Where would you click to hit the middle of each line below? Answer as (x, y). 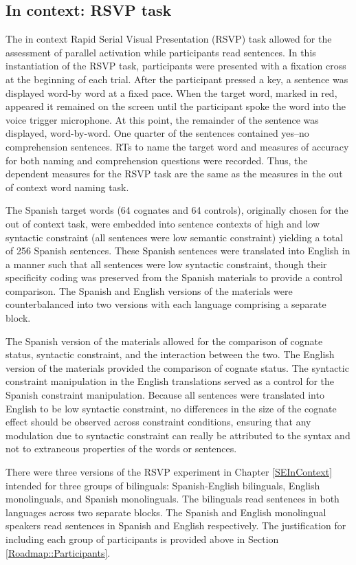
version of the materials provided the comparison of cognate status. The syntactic (177, 367)
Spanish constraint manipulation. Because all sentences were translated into (165, 395)
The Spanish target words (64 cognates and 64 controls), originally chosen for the (177, 210)
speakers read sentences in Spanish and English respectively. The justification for (176, 525)
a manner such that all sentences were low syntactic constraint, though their (166, 264)
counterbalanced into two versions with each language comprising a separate (166, 304)
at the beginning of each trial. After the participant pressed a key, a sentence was (177, 79)
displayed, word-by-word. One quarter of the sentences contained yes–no (157, 133)
